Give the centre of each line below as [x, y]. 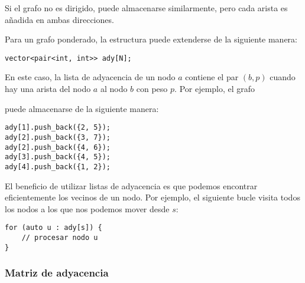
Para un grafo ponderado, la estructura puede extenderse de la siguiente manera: [151, 39]
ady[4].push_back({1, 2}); [58, 167]
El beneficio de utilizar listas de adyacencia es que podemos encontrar [131, 185]
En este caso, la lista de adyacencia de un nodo [90, 77]
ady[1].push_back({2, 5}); [58, 128]
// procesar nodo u [60, 237]
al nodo [114, 89]
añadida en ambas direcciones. [59, 19]
